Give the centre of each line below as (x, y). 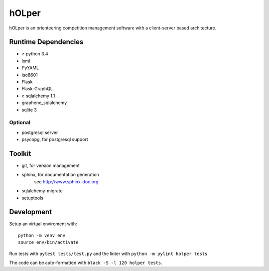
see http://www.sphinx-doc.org (66, 181)
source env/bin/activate (48, 242)
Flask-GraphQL (37, 89)
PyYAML (30, 68)
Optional (20, 123)
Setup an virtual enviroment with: (43, 224)
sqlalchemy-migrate (42, 191)
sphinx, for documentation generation (60, 175)
